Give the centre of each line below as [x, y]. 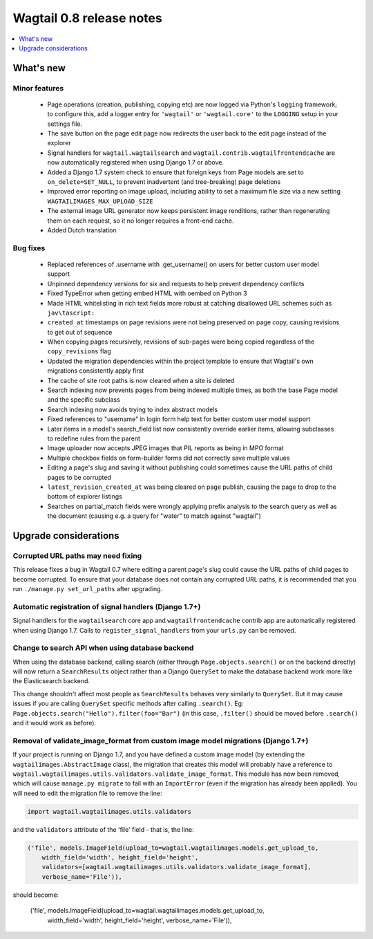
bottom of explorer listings [85, 496]
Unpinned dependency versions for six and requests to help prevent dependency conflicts [176, 283]
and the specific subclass [84, 400]
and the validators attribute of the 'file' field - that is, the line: [103, 829]
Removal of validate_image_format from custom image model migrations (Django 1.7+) [161, 741]
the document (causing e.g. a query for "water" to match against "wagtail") [154, 516]
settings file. [65, 124]
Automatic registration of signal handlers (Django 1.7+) [107, 606]
